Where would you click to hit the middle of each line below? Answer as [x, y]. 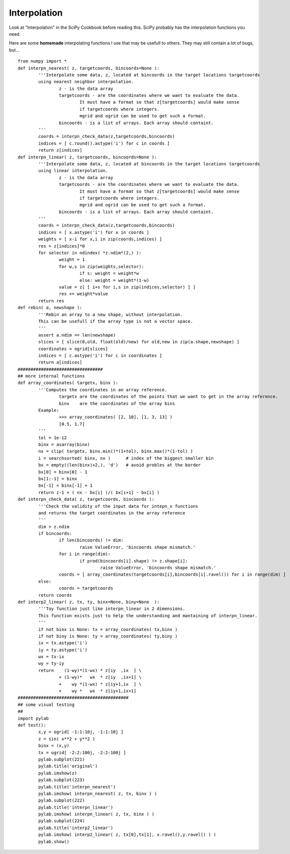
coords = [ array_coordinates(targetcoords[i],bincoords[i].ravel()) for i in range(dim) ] [172, 574]
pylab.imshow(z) [58, 773]
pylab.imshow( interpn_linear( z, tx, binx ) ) [96, 814]
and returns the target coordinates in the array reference [112, 513]
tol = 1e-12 [53, 438]
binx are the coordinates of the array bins [117, 403]
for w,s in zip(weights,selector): [101, 266]
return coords [55, 595]
